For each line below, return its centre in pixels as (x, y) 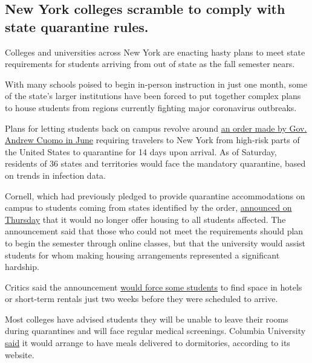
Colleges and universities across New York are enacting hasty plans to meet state (155, 52)
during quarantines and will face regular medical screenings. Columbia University (155, 331)
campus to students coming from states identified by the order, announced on (148, 207)
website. (20, 354)
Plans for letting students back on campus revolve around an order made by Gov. (156, 128)
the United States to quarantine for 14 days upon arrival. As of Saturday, (141, 151)
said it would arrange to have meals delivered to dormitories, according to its (148, 343)
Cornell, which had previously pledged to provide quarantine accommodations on (155, 195)
